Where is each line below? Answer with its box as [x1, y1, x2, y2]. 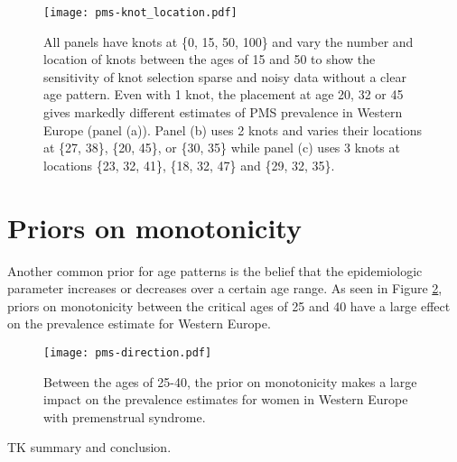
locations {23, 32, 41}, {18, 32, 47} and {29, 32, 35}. [43, 155, 335, 174]
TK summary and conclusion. [7, 438, 172, 457]
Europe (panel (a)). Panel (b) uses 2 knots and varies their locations [43, 120, 422, 139]
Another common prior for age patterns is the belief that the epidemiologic [7, 261, 423, 280]
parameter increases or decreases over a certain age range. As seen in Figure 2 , [7, 279, 443, 298]
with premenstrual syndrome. [43, 407, 206, 426]
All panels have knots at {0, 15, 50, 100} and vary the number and [43, 32, 414, 51]
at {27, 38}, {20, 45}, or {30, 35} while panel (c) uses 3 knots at [43, 138, 400, 157]
